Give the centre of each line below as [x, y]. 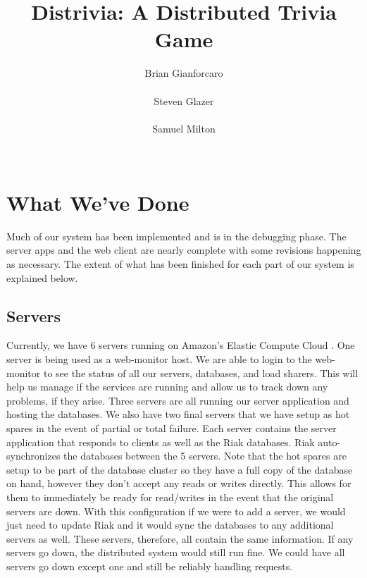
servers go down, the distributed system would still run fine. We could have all [176, 552]
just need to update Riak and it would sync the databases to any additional [170, 525]
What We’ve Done [98, 202]
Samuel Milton [184, 128]
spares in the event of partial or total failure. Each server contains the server [172, 428]
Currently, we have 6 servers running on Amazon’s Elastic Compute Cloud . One [181, 345]
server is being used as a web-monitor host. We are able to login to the [159, 358]
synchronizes [33, 456]
